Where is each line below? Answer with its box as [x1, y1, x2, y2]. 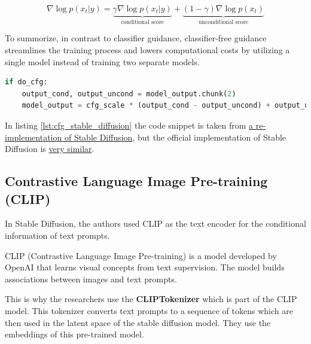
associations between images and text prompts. [5, 272, 177, 285]
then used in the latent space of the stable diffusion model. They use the [5, 316, 271, 328]
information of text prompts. [5, 229, 110, 241]
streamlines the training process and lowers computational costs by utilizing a [5, 44, 290, 56]
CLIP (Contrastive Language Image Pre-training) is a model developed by [5, 249, 277, 261]
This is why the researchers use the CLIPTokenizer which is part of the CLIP [5, 293, 297, 305]
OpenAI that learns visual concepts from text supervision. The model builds [5, 261, 285, 273]
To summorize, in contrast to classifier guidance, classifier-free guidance [5, 32, 267, 44]
